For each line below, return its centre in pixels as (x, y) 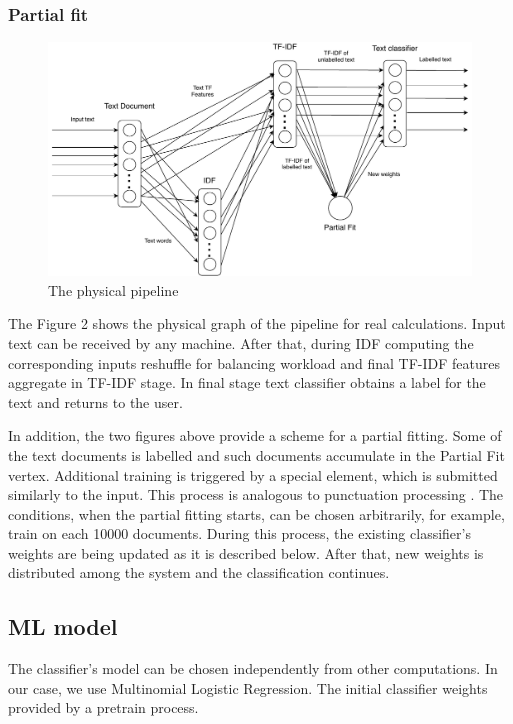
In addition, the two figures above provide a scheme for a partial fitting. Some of (255, 435)
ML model (63, 626)
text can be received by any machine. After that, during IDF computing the (241, 342)
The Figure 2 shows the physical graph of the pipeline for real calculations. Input (257, 323)
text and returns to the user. (95, 401)
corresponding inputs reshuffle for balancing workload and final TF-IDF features (254, 362)
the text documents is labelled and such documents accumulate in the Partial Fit (256, 454)
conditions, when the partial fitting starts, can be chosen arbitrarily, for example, (256, 513)
